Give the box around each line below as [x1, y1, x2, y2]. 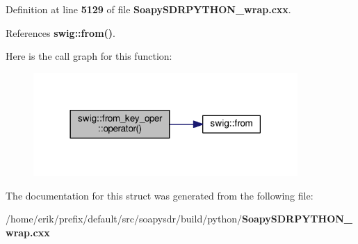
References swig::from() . [6, 25, 115, 40]
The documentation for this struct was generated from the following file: [6, 188, 314, 202]
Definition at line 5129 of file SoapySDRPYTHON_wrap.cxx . [6, 2, 291, 16]
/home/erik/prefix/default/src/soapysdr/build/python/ [6, 211, 242, 226]
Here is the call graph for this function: [6, 49, 172, 63]
